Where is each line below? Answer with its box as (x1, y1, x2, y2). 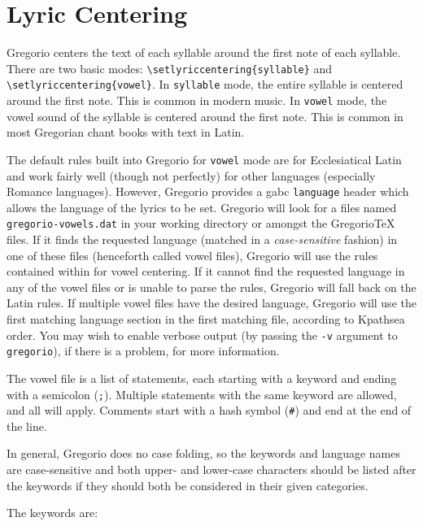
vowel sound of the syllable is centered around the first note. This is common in (7, 107, 403, 124)
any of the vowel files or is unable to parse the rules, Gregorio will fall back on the (7, 278, 416, 295)
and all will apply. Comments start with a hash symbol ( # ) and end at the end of (7, 402, 412, 419)
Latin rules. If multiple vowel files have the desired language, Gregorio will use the (7, 294, 416, 311)
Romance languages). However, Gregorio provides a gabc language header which (7, 183, 409, 200)
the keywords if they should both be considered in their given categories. (7, 476, 368, 493)
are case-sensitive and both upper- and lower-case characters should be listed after (7, 461, 416, 477)
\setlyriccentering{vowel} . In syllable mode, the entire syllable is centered (7, 76, 403, 93)
